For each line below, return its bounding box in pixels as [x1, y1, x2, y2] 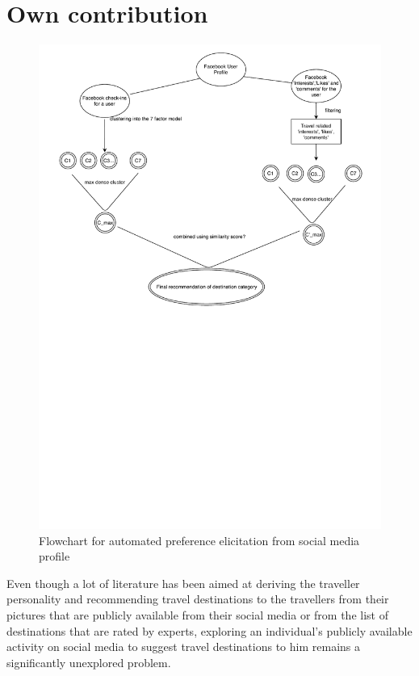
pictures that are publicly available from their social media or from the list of [6, 607, 388, 624]
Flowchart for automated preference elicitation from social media [39, 531, 360, 548]
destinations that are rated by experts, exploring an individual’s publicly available [6, 622, 413, 639]
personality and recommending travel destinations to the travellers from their [6, 590, 389, 607]
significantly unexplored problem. [6, 653, 171, 670]
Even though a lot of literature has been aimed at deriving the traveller [6, 574, 360, 591]
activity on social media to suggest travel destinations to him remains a [6, 638, 361, 655]
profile [39, 548, 70, 565]
